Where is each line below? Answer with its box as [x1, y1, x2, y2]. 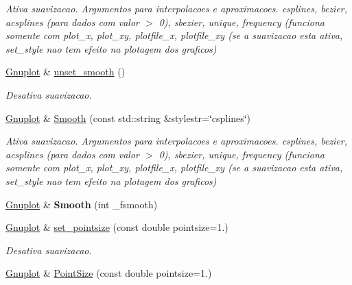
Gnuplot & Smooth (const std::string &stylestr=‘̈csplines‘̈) [5, 110, 250, 125]
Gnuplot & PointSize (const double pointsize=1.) [5, 266, 212, 280]
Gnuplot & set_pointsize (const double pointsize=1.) [5, 220, 228, 234]
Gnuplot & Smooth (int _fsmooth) [5, 197, 158, 211]
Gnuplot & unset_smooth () [5, 64, 126, 79]
